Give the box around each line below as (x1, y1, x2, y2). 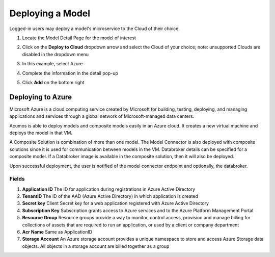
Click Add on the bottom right (22, 79, 85, 85)
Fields (9, 175, 25, 183)
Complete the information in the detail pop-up (22, 70, 118, 76)
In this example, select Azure (22, 61, 83, 67)
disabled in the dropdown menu (22, 51, 89, 57)
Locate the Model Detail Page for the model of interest (22, 35, 136, 41)
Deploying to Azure (9, 92, 72, 101)
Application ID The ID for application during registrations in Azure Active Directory (22, 186, 196, 192)
